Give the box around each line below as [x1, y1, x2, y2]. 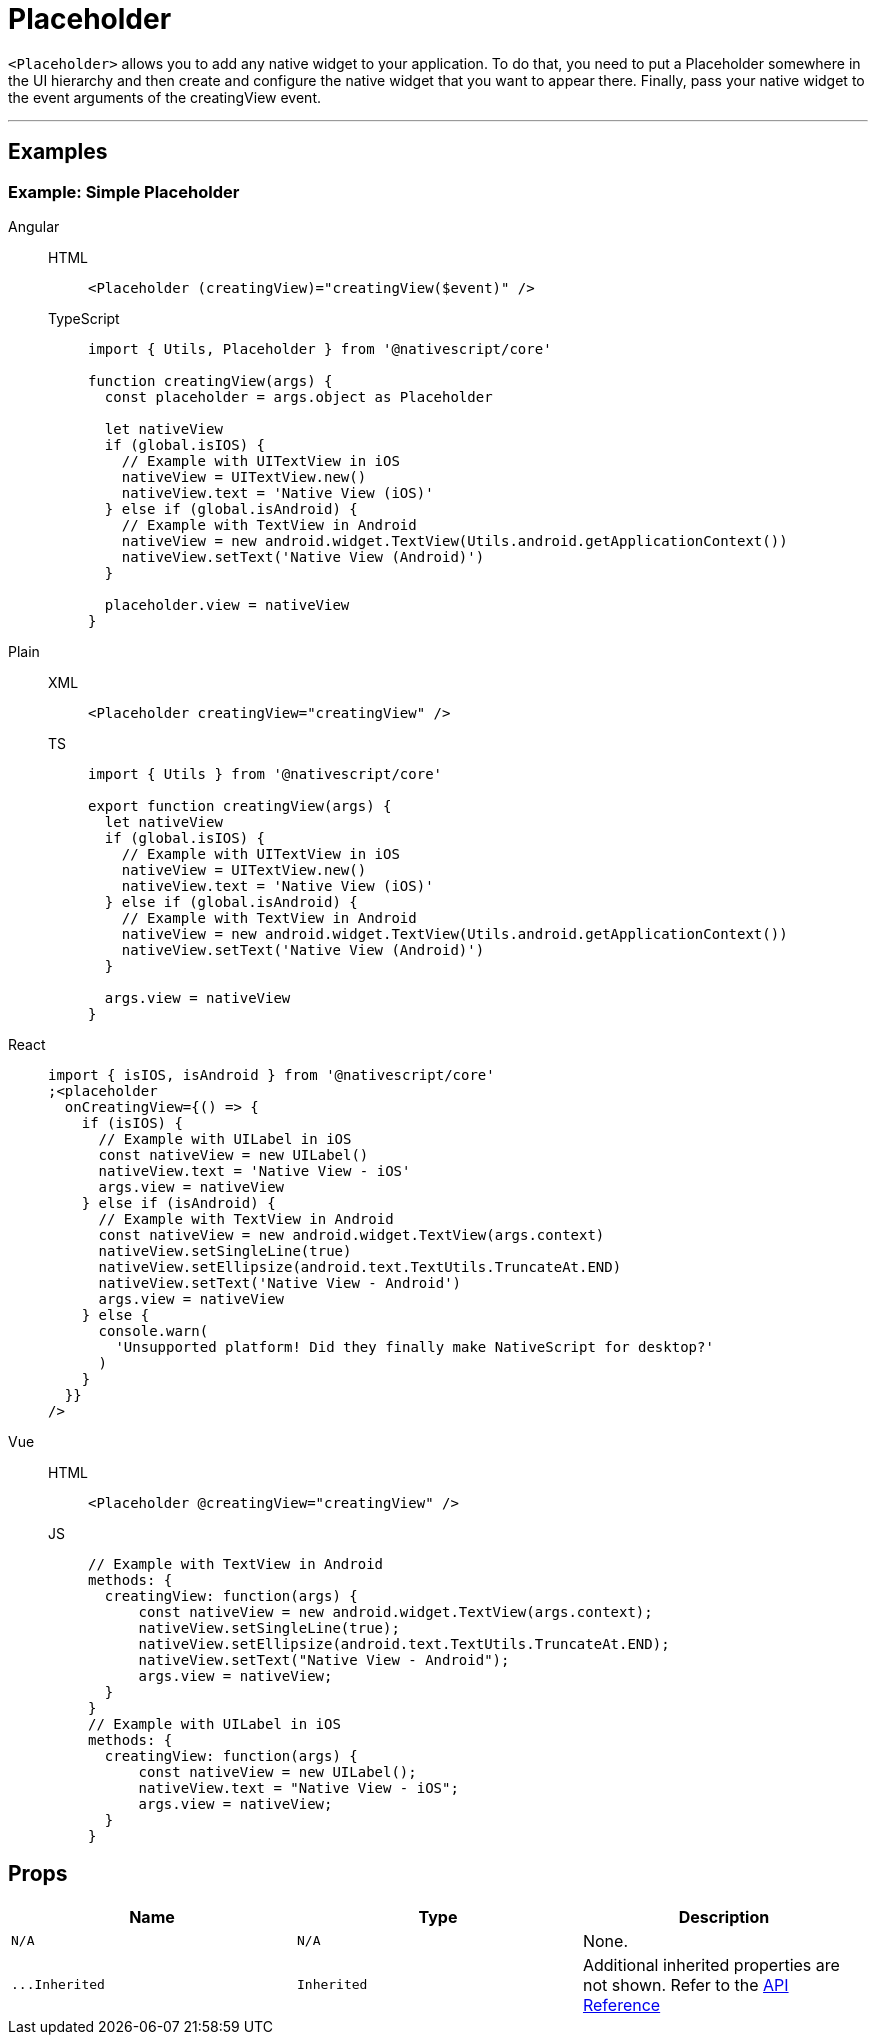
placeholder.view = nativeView [104, 596, 350, 613]
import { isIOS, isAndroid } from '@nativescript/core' [48, 1066, 495, 1083]
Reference [582, 1994, 661, 2015]
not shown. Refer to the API [582, 1974, 789, 1995]
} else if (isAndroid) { [81, 1194, 276, 1211]
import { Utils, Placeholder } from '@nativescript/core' [88, 340, 552, 357]
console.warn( [98, 1322, 209, 1339]
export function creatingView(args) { [88, 797, 392, 814]
